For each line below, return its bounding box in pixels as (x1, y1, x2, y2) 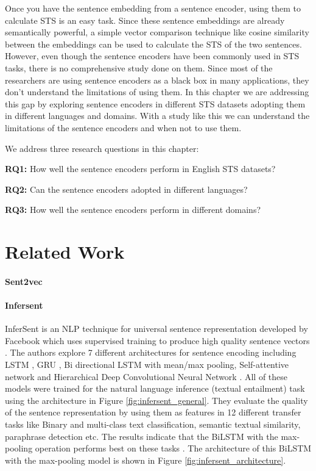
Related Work (5, 239, 125, 264)
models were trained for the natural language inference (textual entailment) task (5, 382, 305, 395)
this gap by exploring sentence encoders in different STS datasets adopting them (5, 97, 306, 110)
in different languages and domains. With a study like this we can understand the (5, 109, 310, 122)
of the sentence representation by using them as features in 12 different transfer (5, 406, 301, 419)
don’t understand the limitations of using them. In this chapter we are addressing (5, 85, 309, 98)
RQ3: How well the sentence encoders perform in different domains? (5, 203, 261, 216)
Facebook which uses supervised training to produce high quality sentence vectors (5, 334, 310, 347)
